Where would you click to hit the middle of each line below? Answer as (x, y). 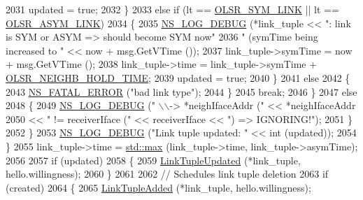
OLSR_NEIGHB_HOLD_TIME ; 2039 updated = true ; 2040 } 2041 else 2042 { (178, 77)
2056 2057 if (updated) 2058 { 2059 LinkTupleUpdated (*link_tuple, (153, 160)
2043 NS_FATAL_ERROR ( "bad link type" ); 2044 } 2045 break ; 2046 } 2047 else (181, 91)
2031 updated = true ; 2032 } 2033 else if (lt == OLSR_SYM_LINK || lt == (172, 9)
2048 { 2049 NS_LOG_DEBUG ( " (80, 105)
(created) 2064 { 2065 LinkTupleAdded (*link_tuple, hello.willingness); (158, 187)
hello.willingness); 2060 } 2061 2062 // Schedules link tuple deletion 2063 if (167, 174)
